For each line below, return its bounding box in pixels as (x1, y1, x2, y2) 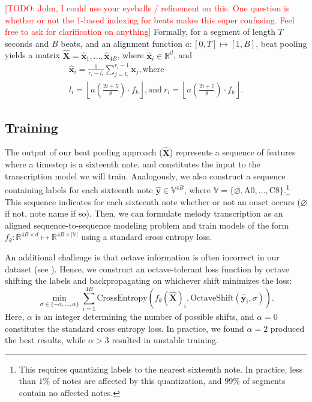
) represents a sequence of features (169, 146, 296, 158)
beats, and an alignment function (61, 37, 182, 49)
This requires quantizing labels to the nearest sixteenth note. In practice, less (19, 362, 303, 375)
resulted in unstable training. (112, 334, 218, 346)
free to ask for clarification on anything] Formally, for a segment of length (5, 25, 275, 38)
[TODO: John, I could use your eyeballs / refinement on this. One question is (5, 2, 290, 14)
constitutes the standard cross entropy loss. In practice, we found (5, 322, 244, 334)
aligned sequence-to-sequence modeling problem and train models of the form (5, 218, 289, 231)
